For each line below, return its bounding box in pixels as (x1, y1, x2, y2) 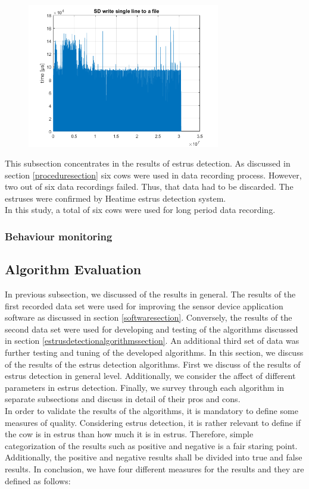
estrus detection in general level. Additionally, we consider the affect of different (5, 369, 296, 382)
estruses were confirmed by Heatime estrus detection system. (5, 192, 226, 204)
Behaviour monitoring (5, 228, 113, 243)
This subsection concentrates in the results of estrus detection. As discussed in (5, 157, 291, 170)
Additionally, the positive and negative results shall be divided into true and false (5, 451, 302, 463)
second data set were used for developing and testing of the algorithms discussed (5, 322, 298, 335)
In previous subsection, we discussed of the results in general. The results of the (5, 288, 296, 300)
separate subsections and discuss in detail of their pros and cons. (5, 393, 241, 405)
